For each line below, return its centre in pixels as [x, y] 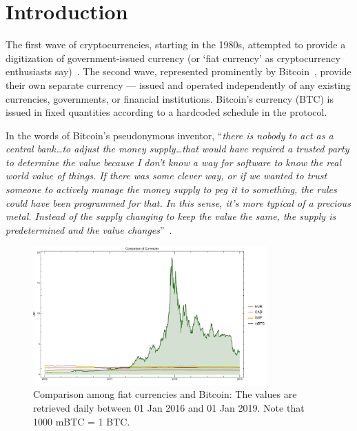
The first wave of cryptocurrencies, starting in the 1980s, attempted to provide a [176, 44]
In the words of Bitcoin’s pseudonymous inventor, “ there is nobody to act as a [170, 135]
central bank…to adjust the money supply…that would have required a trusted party [177, 149]
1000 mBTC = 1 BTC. [82, 421]
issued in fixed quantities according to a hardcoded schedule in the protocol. [166, 112]
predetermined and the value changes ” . [89, 229]
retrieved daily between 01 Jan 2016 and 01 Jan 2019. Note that [169, 408]
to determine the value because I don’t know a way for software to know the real [174, 162]
